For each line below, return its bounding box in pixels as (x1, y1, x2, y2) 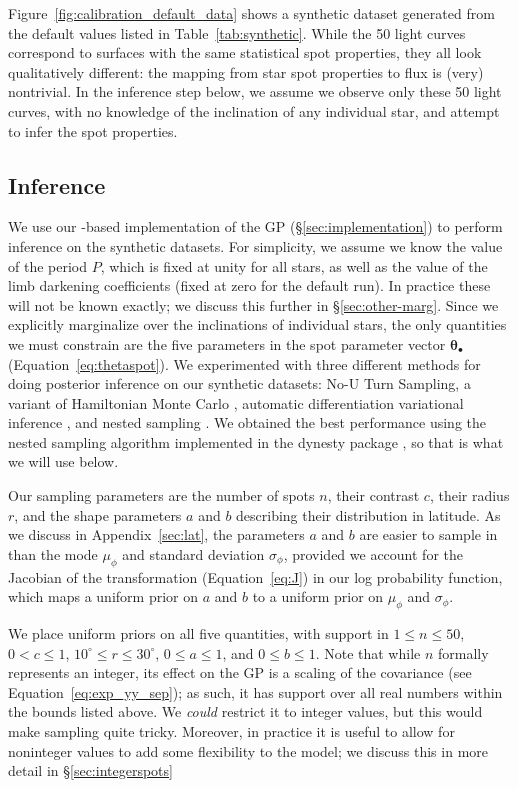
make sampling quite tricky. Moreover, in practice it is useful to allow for (8, 721, 455, 742)
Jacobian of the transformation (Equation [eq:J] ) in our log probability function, (8, 566, 503, 587)
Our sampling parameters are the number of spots (8, 485, 315, 506)
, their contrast (327, 485, 420, 506)
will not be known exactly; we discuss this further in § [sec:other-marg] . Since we (8, 294, 499, 315)
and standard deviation (122, 543, 265, 564)
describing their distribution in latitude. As (236, 504, 501, 525)
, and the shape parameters (14, 504, 182, 525)
